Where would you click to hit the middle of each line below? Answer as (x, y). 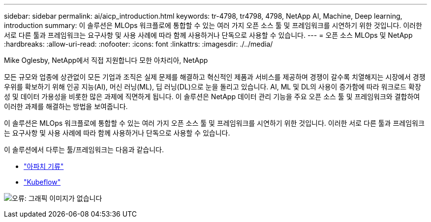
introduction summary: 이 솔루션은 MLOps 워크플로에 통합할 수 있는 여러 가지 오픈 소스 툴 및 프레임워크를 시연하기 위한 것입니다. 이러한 (213, 25)
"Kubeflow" (42, 182)
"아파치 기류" (44, 166)
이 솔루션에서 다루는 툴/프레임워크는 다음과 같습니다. (84, 150)
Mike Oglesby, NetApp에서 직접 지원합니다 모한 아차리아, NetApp (106, 60)
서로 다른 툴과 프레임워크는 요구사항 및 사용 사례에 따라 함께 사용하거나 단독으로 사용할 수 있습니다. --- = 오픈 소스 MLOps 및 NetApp (208, 35)
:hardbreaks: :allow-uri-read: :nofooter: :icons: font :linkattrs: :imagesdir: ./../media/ (139, 44)
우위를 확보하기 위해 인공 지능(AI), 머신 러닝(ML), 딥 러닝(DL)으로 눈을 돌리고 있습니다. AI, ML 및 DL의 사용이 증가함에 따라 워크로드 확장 (213, 87)
